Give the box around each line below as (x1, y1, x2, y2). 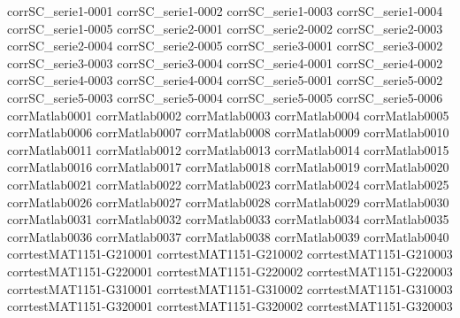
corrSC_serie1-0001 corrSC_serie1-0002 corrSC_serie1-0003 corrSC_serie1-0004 (7, 2, 443, 19)
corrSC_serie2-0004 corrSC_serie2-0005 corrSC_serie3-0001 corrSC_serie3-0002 (7, 36, 443, 55)
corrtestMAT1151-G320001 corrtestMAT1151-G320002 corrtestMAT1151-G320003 (7, 297, 453, 315)
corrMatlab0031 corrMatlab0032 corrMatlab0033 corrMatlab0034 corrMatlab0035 (7, 210, 449, 229)
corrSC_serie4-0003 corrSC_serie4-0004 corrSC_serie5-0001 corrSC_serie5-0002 (7, 71, 443, 89)
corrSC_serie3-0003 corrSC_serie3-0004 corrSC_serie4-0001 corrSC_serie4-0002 (7, 53, 443, 72)
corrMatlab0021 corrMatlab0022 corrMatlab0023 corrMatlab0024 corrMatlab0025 (7, 175, 449, 193)
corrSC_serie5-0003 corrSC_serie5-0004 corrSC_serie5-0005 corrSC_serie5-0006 (7, 88, 443, 106)
